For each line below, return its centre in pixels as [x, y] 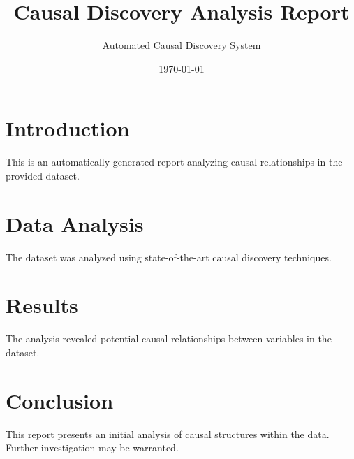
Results [42, 305]
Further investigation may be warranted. [92, 447]
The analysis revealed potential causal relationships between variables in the [169, 338]
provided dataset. [43, 175]
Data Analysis [75, 223]
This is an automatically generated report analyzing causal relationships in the [174, 162]
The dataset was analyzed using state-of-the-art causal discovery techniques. [169, 257]
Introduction [68, 128]
